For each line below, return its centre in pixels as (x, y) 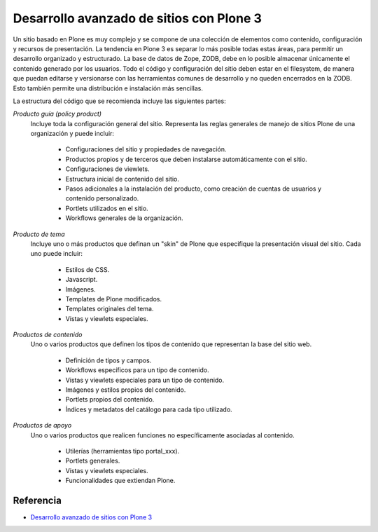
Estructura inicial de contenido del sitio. (122, 179)
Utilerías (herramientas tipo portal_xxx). (122, 451)
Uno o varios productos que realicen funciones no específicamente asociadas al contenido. (162, 435)
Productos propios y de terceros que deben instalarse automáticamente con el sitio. (186, 159)
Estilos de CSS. (87, 269)
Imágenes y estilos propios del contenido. (126, 390)
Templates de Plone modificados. (114, 299)
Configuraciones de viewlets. (107, 169)
